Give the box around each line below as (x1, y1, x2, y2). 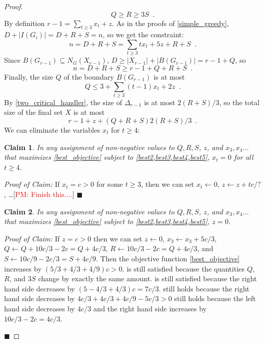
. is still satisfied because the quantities (122, 263, 245, 274)
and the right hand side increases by (93, 303, 207, 313)
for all (234, 152, 254, 162)
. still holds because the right (158, 283, 250, 293)
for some (96, 179, 123, 189)
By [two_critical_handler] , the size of (4, 96, 122, 107)
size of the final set (4, 107, 63, 117)
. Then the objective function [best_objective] (96, 253, 240, 263)
